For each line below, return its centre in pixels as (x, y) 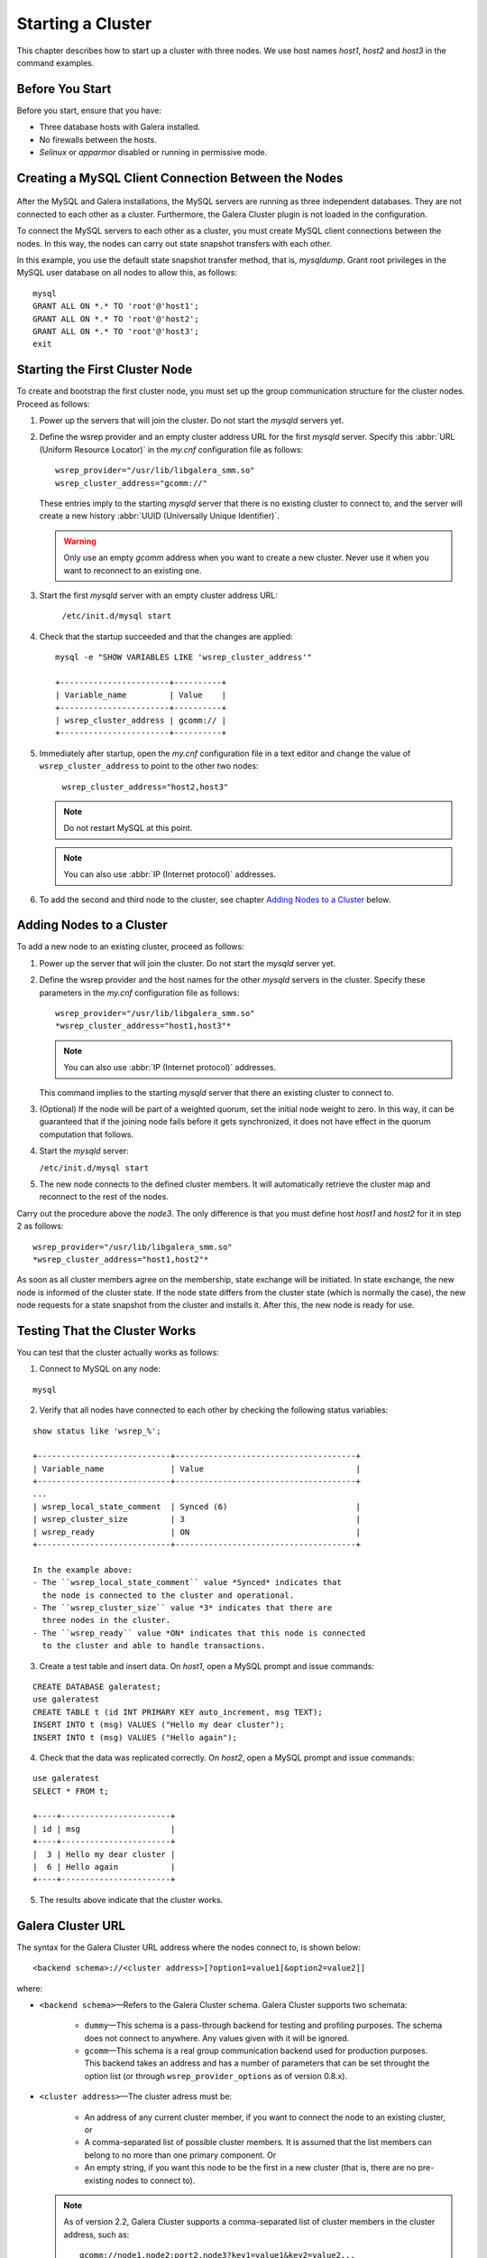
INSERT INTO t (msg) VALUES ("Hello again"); (135, 1737)
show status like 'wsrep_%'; (97, 1431)
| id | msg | (104, 1829)
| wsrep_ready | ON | (197, 1532)
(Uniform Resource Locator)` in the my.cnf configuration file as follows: (171, 449)
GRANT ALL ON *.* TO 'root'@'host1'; (116, 306)
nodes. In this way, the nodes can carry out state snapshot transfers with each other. (175, 243)
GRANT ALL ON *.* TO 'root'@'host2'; (116, 319)
